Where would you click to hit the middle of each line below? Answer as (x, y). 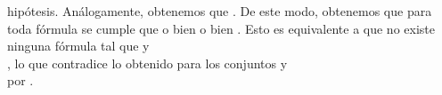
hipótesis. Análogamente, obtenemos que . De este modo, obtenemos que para (220, 11)
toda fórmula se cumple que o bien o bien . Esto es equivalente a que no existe (221, 28)
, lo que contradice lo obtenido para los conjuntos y (147, 63)
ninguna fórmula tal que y (78, 46)
